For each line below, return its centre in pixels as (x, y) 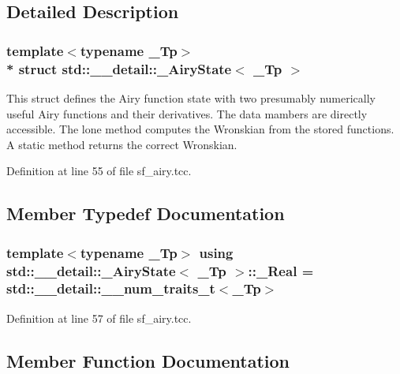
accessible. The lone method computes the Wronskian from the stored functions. (200, 129)
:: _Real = (281, 270)
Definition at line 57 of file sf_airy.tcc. (99, 318)
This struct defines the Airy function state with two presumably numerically (191, 97)
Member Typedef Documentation (146, 213)
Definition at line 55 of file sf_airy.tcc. (99, 171)
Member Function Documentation (148, 360)
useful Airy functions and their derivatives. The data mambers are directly (187, 113)
